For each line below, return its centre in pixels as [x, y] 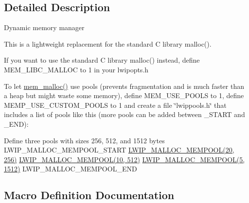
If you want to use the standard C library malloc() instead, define [102, 60]
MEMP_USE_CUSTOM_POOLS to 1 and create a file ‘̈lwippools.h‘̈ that [115, 105]
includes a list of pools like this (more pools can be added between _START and [124, 114]
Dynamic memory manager [44, 27]
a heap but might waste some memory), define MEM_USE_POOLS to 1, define [124, 95]
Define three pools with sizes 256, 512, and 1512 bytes [84, 140]
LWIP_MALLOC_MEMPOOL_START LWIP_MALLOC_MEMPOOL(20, [119, 150]
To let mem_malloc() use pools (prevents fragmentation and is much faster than [124, 86]
